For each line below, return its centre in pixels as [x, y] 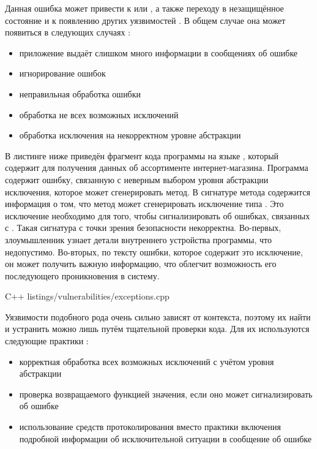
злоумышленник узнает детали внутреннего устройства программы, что [138, 239]
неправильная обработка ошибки [80, 93]
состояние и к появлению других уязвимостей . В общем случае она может [145, 20]
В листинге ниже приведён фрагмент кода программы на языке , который [142, 155]
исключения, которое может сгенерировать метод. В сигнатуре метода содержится [158, 191]
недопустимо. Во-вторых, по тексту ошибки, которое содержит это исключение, [154, 251]
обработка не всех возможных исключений [99, 114]
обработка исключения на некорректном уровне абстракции [130, 135]
